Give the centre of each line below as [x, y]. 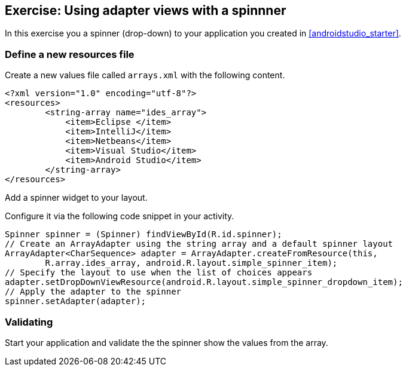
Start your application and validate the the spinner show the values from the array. [167, 342]
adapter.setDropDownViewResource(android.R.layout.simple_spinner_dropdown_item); [204, 282]
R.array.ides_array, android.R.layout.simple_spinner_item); [191, 263]
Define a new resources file [70, 54]
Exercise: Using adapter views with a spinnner [146, 10]
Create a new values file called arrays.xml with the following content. [145, 75]
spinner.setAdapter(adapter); [76, 301]
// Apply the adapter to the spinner [93, 292]
